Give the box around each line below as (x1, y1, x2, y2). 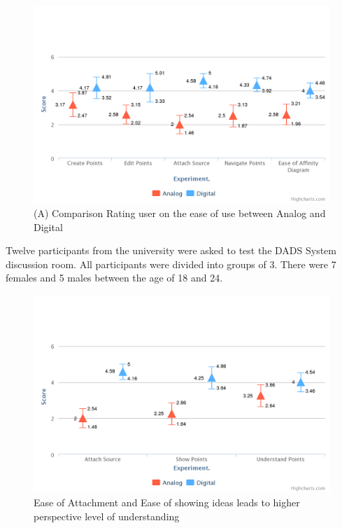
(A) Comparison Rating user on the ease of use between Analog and (34, 205, 326, 220)
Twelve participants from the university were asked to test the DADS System (6, 243, 336, 258)
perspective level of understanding (34, 508, 180, 523)
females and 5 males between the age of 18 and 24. (6, 270, 223, 285)
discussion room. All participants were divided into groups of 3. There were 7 (6, 256, 336, 271)
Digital (34, 219, 63, 234)
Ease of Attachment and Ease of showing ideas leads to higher (34, 494, 300, 509)
